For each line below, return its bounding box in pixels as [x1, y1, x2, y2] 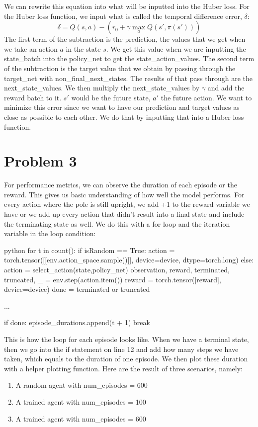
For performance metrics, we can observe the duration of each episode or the [4, 179, 237, 190]
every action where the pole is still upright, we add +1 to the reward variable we [4, 199, 250, 209]
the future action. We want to [161, 92, 252, 102]
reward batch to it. [4, 92, 62, 102]
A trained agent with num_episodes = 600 [15, 413, 146, 424]
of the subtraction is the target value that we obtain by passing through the [4, 63, 236, 73]
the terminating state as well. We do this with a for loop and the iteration [4, 218, 230, 229]
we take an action [4, 43, 58, 54]
